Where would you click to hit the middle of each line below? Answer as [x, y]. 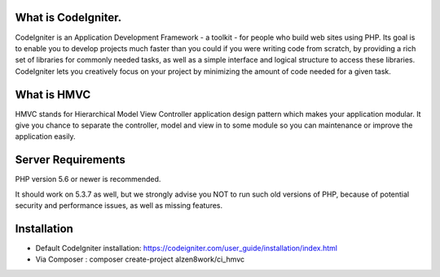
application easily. [46, 136]
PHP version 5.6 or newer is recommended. [88, 180]
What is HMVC [53, 95]
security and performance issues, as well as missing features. [119, 206]
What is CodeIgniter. [68, 17]
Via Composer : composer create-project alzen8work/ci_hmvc [140, 259]
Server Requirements [70, 160]
